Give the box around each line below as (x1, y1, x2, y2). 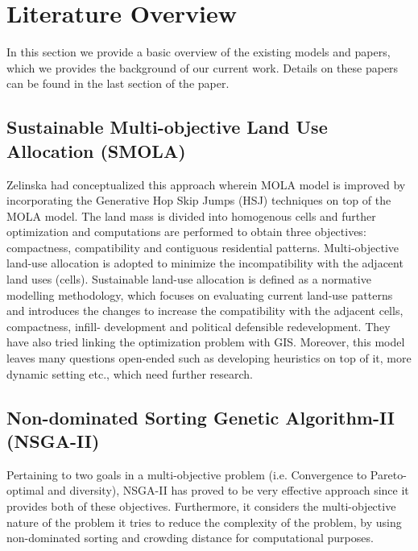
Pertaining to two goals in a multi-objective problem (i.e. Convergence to (6, 466, 367, 483)
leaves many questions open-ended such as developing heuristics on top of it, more (6, 350, 412, 367)
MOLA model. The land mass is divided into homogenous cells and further (6, 207, 376, 224)
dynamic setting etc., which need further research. (6, 365, 253, 382)
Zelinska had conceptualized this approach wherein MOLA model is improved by (6, 176, 406, 193)
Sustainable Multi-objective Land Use (6, 114, 328, 139)
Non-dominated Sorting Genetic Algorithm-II (6, 404, 395, 429)
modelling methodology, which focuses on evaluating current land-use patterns (6, 286, 393, 303)
